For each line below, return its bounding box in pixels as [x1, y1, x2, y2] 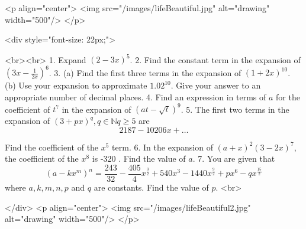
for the [276, 90, 300, 103]
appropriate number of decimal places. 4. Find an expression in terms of [5, 90, 266, 103]
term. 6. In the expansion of [112, 140, 213, 153]
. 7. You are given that [192, 152, 275, 165]
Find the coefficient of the [5, 140, 99, 153]
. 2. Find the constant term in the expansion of [130, 53, 301, 66]
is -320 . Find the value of [92, 152, 186, 165]
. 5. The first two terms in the [181, 103, 289, 115]
